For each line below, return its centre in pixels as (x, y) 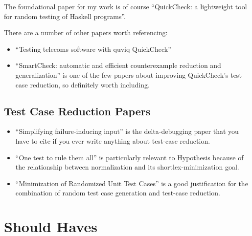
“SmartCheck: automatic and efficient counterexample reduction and (118, 65)
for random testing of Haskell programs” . (65, 16)
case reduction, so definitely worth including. (82, 84)
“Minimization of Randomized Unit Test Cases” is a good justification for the (132, 183)
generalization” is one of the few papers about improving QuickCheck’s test (128, 75)
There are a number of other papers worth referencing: (86, 32)
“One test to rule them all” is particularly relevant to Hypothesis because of (129, 157)
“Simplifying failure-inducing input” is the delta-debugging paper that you (127, 131)
